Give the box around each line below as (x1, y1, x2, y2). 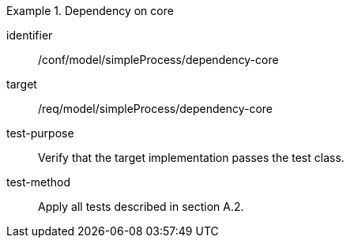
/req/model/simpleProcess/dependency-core (38, 102, 273, 115)
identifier (6, 28, 53, 42)
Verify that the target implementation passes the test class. (38, 151, 344, 164)
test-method (6, 175, 70, 189)
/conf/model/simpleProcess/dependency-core (38, 53, 279, 66)
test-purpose (6, 126, 74, 140)
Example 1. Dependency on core (6, 4, 174, 17)
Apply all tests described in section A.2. (38, 200, 244, 213)
